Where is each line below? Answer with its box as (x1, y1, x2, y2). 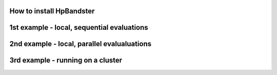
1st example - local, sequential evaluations (9, 23, 148, 32)
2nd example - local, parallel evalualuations (9, 40, 152, 48)
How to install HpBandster (9, 7, 95, 15)
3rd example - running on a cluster (9, 56, 123, 65)
